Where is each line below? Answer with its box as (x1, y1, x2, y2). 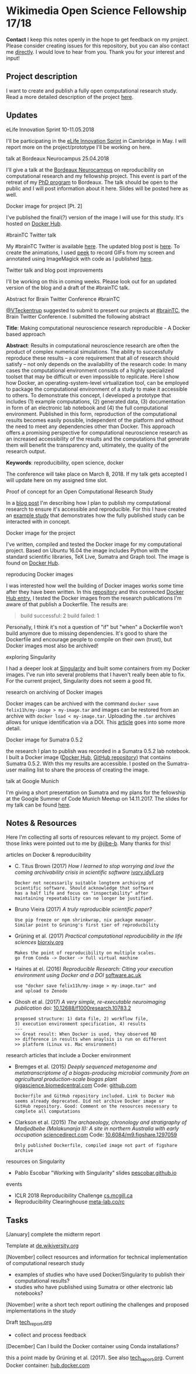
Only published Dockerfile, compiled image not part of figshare (14, 1143, 177, 1149)
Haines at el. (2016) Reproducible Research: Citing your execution (14, 965, 174, 973)
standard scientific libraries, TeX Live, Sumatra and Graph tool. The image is (6, 553, 189, 560)
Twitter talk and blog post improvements (6, 266, 104, 274)
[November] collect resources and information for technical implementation (6, 1253, 188, 1260)
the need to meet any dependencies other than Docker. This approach (6, 423, 176, 430)
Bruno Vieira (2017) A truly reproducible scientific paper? (14, 906, 152, 913)
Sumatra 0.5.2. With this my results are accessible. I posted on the (6, 760, 166, 767)
